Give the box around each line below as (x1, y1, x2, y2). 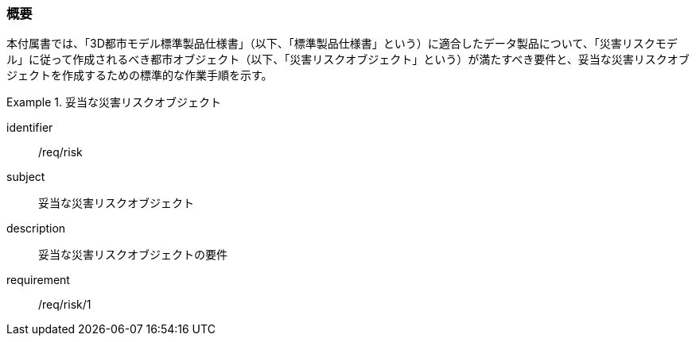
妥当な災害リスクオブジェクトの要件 (38, 248, 227, 262)
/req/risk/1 (38, 298, 91, 312)
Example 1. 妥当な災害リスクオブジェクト (6, 95, 221, 110)
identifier (6, 121, 53, 135)
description (6, 221, 66, 236)
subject (6, 170, 45, 184)
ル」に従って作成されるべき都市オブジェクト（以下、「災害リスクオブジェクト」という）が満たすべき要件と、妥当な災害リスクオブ (6, 52, 690, 67)
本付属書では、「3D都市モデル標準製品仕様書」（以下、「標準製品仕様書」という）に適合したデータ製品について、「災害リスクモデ (6, 37, 678, 51)
